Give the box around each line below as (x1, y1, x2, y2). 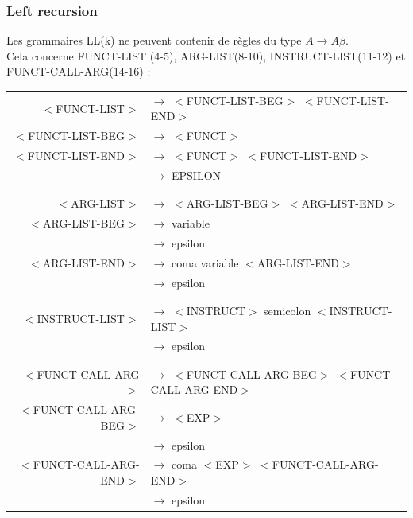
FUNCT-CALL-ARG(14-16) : (6, 63, 151, 80)
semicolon (264, 302, 311, 318)
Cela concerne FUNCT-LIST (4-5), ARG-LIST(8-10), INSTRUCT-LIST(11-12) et (6, 47, 406, 64)
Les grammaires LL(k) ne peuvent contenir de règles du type (6, 32, 302, 49)
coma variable (172, 254, 239, 271)
